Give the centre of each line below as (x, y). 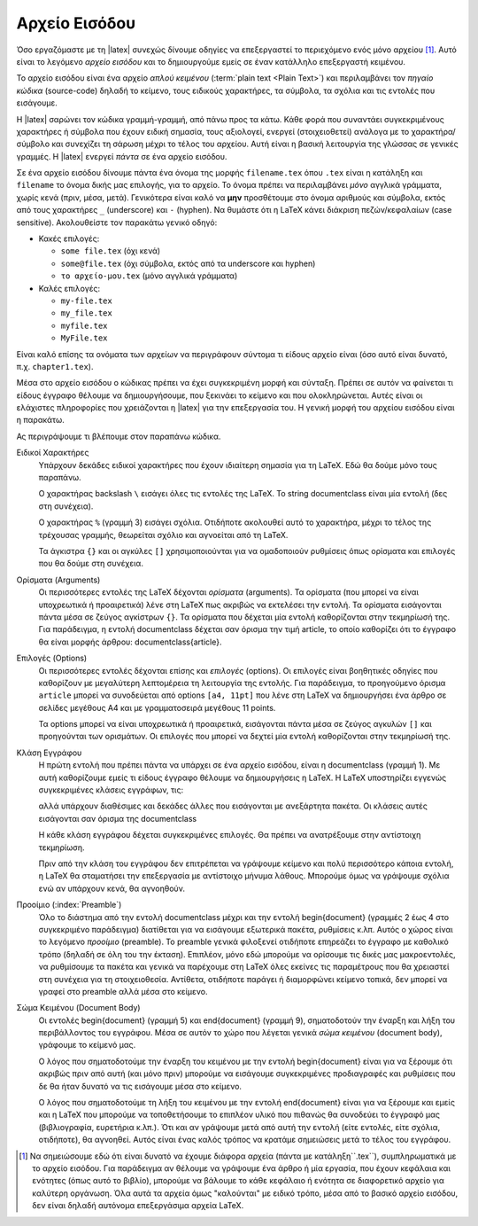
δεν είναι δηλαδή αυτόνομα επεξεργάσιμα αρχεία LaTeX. (138, 1206)
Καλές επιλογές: (69, 288)
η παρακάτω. (41, 420)
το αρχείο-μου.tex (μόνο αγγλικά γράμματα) (149, 276)
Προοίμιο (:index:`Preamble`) (69, 905)
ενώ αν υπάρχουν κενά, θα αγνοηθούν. (112, 888)
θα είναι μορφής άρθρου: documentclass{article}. (130, 642)
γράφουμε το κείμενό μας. (87, 1045)
